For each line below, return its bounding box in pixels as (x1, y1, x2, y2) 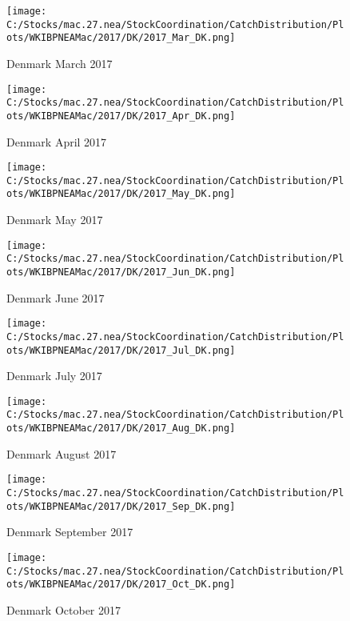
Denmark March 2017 (6, 54, 113, 71)
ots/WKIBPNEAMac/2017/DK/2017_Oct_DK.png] (6, 579, 236, 591)
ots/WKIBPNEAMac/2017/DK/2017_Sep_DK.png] (6, 500, 236, 512)
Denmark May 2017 (6, 211, 103, 228)
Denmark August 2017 (6, 445, 117, 462)
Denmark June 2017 (6, 289, 105, 306)
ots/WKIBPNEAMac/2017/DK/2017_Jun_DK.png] (6, 266, 236, 278)
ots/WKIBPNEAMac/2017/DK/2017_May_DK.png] (6, 188, 236, 200)
